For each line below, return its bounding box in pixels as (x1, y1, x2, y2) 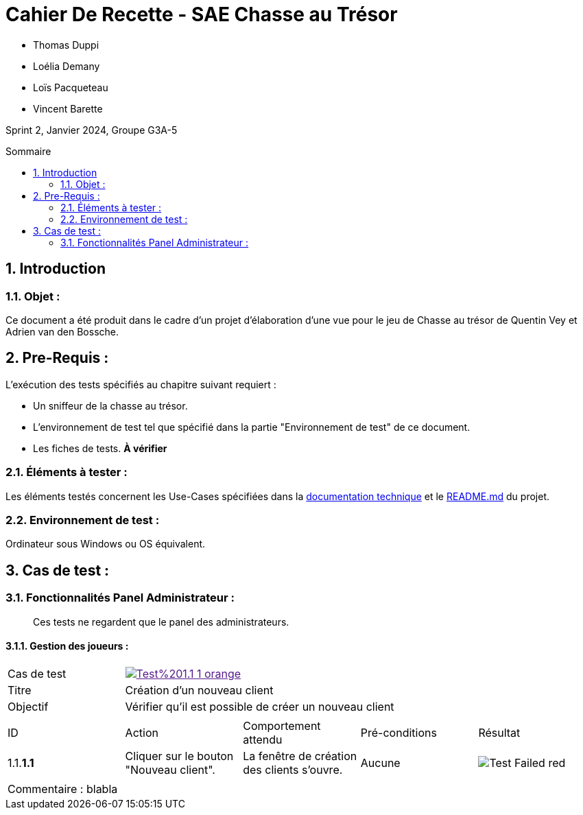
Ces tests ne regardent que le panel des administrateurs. (33, 615, 289, 628)
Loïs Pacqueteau (33, 81, 108, 93)
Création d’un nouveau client (125, 683, 274, 697)
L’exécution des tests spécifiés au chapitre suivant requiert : (5, 378, 276, 390)
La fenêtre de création (243, 748, 357, 763)
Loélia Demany (33, 60, 100, 72)
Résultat (478, 725, 521, 740)
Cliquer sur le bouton (125, 748, 234, 763)
